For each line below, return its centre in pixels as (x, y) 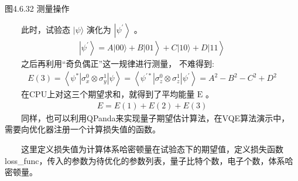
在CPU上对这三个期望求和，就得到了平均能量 (108, 94)
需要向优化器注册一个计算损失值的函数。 (83, 129)
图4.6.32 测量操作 (37, 8)
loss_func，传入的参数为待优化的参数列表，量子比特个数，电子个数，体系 (145, 160)
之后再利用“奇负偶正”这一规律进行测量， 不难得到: (118, 63)
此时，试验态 (46, 29)
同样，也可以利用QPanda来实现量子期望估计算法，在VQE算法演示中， (155, 117)
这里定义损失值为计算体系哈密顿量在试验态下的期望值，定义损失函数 (152, 149)
